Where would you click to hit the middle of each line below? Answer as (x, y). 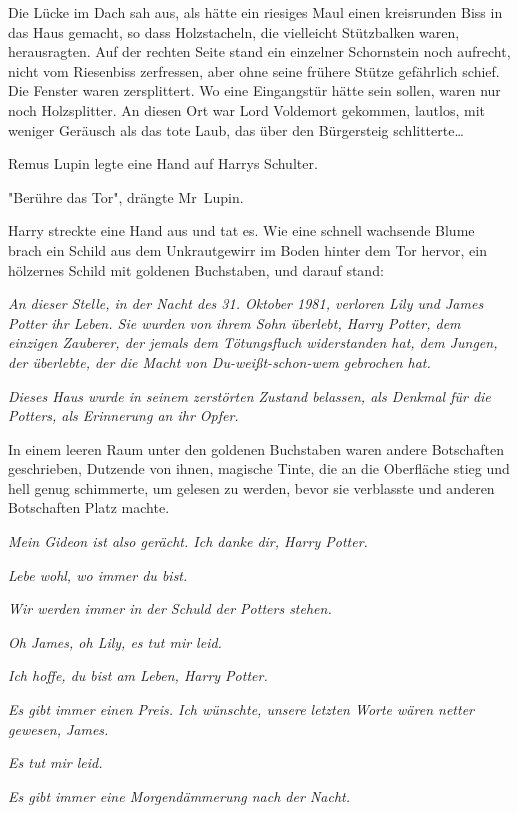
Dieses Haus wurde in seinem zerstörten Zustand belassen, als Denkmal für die (249, 395)
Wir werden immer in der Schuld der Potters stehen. (170, 608)
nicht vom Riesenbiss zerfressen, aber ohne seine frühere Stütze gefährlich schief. (254, 70)
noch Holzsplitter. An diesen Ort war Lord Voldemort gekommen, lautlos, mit (247, 109)
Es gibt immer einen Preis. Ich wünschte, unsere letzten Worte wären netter (241, 709)
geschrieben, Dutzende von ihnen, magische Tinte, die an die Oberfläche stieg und (259, 468)
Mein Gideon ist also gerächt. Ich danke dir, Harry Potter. (188, 541)
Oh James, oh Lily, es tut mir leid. (115, 641)
